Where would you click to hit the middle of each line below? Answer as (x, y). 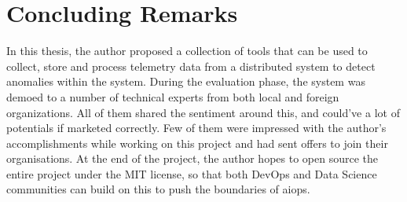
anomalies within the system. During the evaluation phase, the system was (186, 81)
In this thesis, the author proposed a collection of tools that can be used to (187, 51)
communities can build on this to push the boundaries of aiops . (158, 189)
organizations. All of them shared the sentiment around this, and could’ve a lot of (203, 112)
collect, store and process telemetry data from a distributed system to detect (191, 66)
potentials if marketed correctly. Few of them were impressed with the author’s (196, 128)
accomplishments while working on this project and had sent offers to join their (197, 143)
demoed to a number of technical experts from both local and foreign (173, 96)
